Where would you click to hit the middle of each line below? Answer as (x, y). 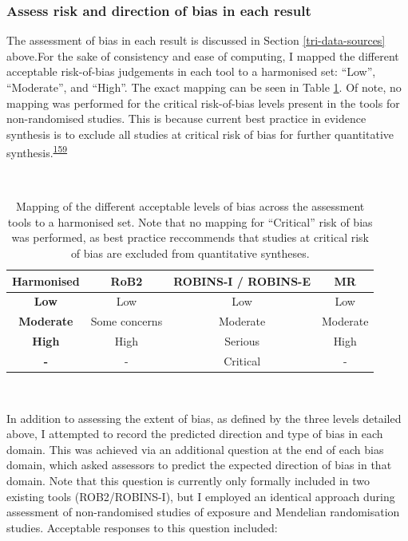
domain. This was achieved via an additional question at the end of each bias (195, 449)
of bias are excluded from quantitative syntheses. (190, 253)
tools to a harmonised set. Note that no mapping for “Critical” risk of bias (190, 221)
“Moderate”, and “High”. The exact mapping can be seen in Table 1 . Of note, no (204, 87)
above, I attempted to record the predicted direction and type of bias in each (195, 434)
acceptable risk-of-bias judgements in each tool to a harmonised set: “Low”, (191, 71)
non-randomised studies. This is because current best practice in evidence (186, 118)
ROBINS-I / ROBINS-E (242, 280)
